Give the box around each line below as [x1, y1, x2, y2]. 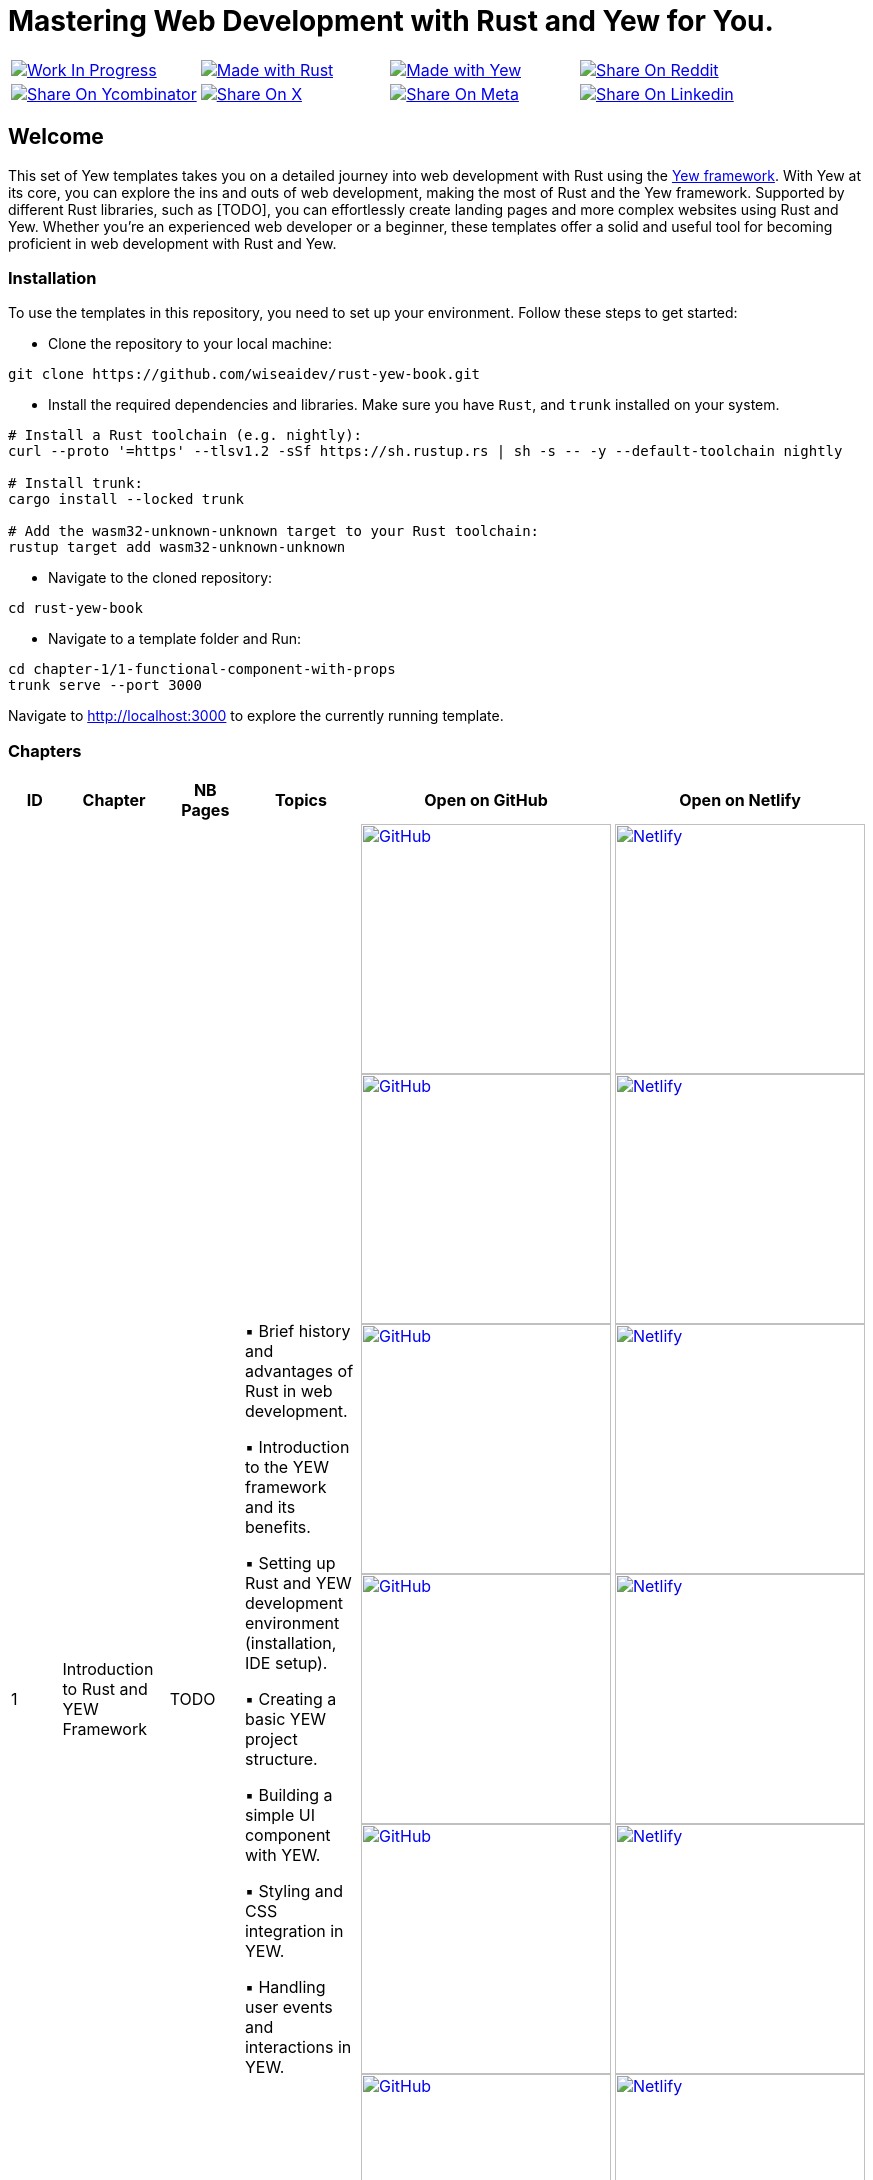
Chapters [8, 740, 82, 761]
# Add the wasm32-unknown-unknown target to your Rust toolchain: [8, 523, 540, 540]
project [244, 1729, 298, 1750]
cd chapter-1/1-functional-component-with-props [8, 661, 396, 678]
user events [244, 1997, 333, 2018]
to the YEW [244, 1457, 329, 1478]
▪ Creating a [244, 1689, 337, 1710]
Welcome [8, 124, 104, 150]
